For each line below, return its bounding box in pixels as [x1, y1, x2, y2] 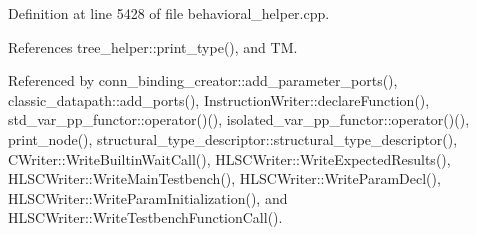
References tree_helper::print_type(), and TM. [8, 36, 298, 57]
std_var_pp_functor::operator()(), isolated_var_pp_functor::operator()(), [8, 109, 470, 130]
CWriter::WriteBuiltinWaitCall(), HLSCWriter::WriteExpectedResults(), [8, 148, 451, 169]
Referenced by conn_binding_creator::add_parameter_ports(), [8, 70, 398, 91]
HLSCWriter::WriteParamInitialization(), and [8, 187, 288, 208]
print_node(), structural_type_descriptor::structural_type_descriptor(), [8, 128, 458, 149]
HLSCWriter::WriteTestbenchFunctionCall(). [8, 207, 283, 228]
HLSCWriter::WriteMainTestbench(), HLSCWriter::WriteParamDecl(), [8, 168, 441, 189]
